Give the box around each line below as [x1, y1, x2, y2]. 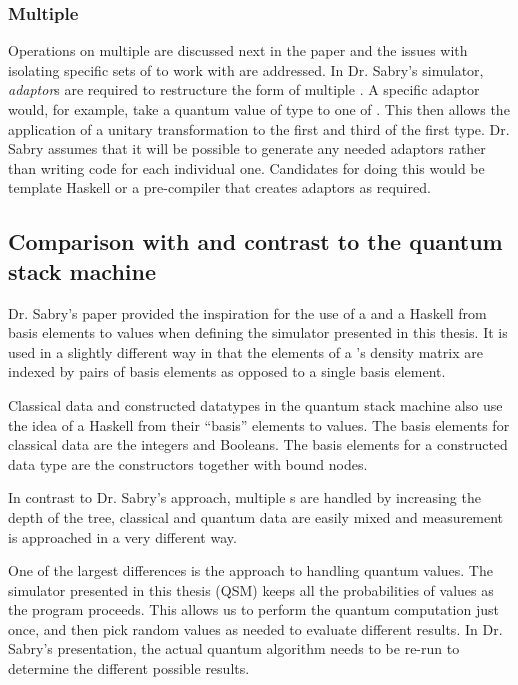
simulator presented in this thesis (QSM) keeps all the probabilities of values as [8, 579, 494, 600]
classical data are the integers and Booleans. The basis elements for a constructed [8, 434, 508, 455]
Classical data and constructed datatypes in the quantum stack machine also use [8, 394, 503, 415]
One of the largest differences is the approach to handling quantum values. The [8, 560, 493, 581]
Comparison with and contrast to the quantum [8, 226, 503, 257]
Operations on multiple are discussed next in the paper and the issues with [8, 40, 468, 61]
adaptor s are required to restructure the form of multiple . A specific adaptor [8, 79, 480, 100]
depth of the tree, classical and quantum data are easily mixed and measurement [8, 506, 504, 527]
